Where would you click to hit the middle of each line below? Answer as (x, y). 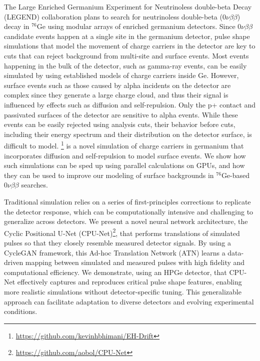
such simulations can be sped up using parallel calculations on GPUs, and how (124, 165)
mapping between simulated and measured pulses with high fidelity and (135, 262)
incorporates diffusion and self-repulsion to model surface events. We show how (125, 155)
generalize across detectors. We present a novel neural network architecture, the (126, 221)
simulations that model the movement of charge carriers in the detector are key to (130, 46)
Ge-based (235, 175)
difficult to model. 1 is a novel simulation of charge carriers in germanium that (124, 145)
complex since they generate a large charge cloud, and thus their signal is (116, 95)
